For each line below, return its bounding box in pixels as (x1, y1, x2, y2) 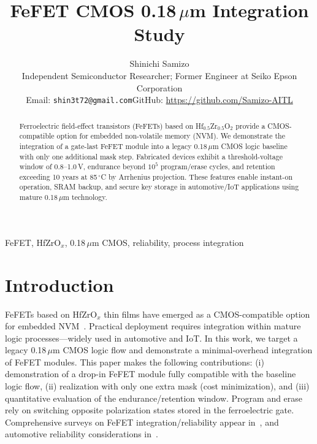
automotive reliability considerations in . (5, 427, 158, 440)
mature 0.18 (19, 192, 58, 202)
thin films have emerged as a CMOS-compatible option (104, 307, 310, 320)
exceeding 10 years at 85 (19, 171, 97, 182)
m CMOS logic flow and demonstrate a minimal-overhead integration (53, 343, 313, 356)
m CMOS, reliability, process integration (91, 235, 244, 248)
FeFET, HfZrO (5, 235, 61, 248)
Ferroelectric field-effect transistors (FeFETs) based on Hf (19, 120, 204, 131)
